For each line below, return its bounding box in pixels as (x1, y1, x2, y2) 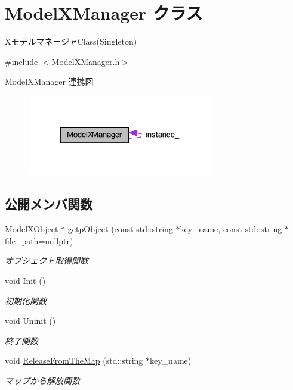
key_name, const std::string (180, 223, 282, 235)
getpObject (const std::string (67, 223, 173, 235)
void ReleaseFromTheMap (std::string (5, 354, 143, 367)
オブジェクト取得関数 (5, 254, 88, 267)
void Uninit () (5, 314, 56, 327)
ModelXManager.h (51, 55, 120, 67)
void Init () (5, 274, 46, 286)
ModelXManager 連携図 (5, 75, 94, 88)
